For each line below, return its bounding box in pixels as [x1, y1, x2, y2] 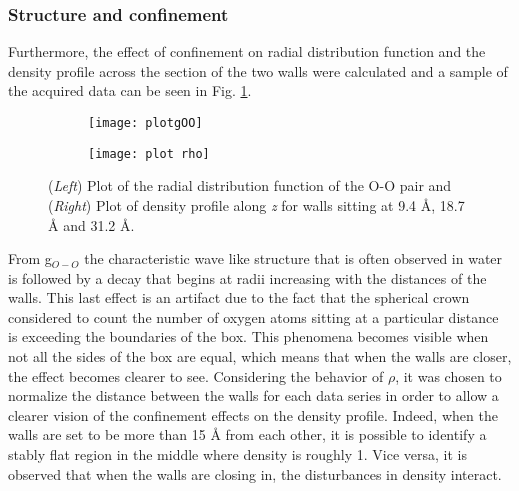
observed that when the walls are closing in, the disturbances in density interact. [8, 463, 502, 484]
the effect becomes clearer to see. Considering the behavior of [8, 365, 384, 386]
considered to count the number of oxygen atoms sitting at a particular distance [8, 306, 499, 327]
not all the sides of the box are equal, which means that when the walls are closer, [8, 346, 512, 367]
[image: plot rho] [88, 146, 210, 161]
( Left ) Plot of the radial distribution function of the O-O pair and [48, 175, 452, 196]
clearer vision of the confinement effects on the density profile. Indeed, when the [8, 404, 498, 425]
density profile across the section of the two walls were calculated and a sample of [8, 60, 508, 81]
